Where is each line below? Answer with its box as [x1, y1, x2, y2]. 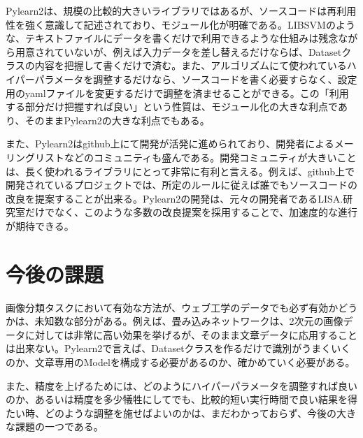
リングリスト [6, 149, 64, 164]
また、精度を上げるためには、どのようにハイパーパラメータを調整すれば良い [6, 378, 357, 393]
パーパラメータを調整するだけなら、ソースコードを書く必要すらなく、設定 [15, 71, 357, 86]
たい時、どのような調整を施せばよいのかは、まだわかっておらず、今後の [6, 405, 337, 420]
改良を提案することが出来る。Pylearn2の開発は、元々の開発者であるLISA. [6, 191, 343, 205]
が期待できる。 [6, 218, 74, 233]
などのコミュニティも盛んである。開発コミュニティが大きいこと [64, 149, 357, 164]
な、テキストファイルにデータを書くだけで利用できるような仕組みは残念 [6, 31, 339, 45]
